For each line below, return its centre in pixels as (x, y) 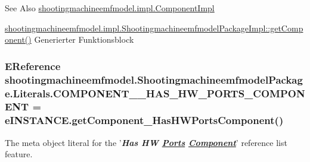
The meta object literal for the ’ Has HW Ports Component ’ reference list (146, 142)
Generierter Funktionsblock (84, 39)
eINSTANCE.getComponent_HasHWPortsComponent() (144, 120)
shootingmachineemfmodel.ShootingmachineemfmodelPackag (154, 79)
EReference (33, 66)
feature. (19, 154)
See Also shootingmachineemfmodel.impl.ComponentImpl (110, 8)
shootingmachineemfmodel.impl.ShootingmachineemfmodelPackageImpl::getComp (154, 28)
